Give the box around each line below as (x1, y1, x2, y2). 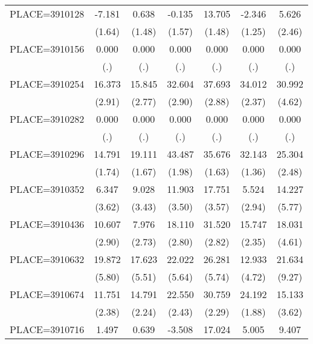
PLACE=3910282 (10, 112, 85, 126)
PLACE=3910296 (10, 147, 85, 161)
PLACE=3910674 (10, 287, 85, 301)
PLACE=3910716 (10, 322, 85, 336)
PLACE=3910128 (10, 7, 85, 21)
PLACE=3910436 (10, 217, 85, 231)
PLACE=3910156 (10, 42, 85, 56)
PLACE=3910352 (10, 182, 85, 196)
